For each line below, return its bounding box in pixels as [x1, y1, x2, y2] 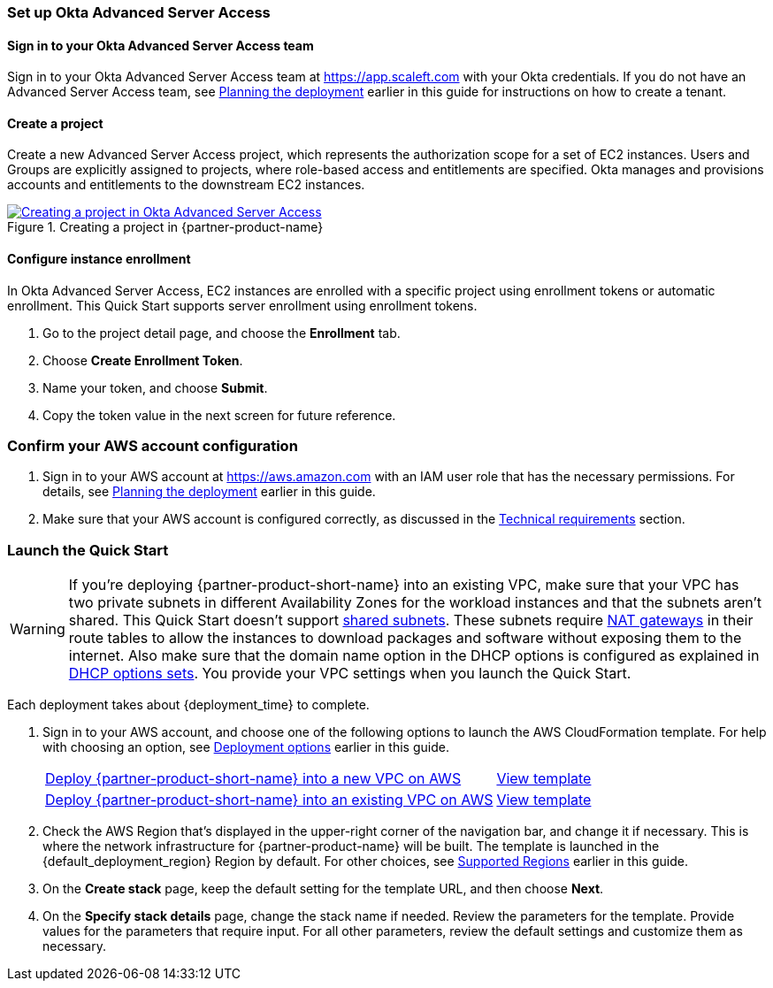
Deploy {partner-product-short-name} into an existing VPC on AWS [45, 791, 494, 809]
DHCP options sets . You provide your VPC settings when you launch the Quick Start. [68, 664, 631, 683]
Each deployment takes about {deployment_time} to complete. [7, 697, 370, 713]
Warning [10, 620, 65, 639]
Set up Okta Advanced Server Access [7, 4, 271, 21]
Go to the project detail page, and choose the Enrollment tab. [42, 325, 401, 341]
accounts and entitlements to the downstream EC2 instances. [7, 177, 365, 193]
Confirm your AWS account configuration [7, 437, 298, 456]
